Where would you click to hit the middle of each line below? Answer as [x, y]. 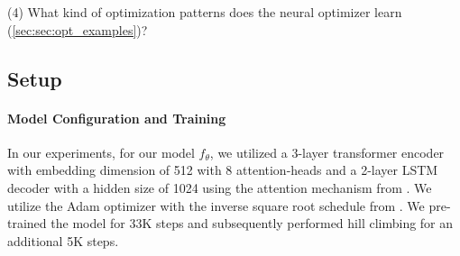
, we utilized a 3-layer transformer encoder [327, 152]
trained [27, 223]
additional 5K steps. [63, 240]
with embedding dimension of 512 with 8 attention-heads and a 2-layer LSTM [223, 170]
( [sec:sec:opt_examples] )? [78, 29]
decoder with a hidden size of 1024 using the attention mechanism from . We [220, 187]
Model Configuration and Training [117, 118]
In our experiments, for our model [101, 152]
